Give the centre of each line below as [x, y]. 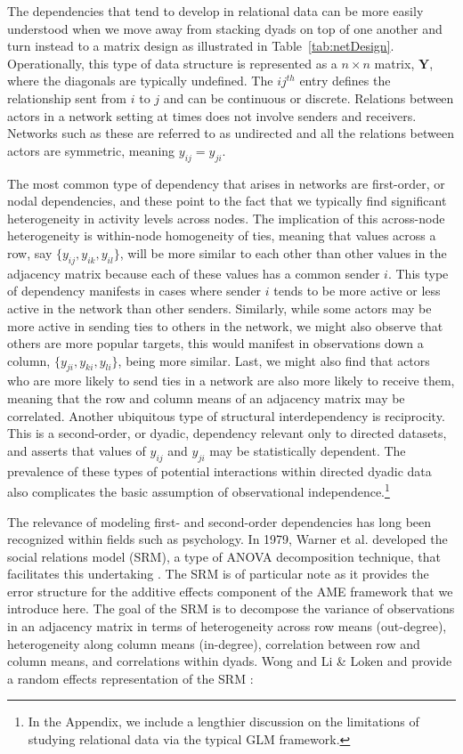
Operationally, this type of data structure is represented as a [172, 63]
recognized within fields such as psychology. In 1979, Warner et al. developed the [227, 539]
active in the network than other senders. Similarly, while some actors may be [219, 308]
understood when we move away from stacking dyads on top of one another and [225, 28]
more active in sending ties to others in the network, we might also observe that [225, 325]
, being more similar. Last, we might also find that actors [274, 360]
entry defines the [345, 81]
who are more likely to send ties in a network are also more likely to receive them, [231, 381]
